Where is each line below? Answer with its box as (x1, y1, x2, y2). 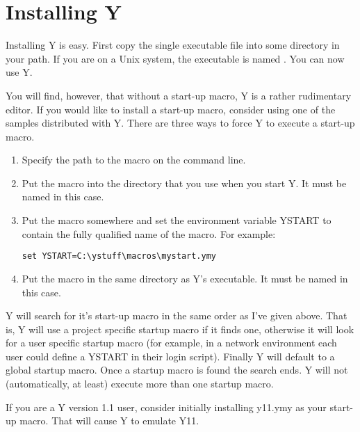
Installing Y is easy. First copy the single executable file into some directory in (6, 38, 340, 52)
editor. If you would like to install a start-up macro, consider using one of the (6, 102, 336, 116)
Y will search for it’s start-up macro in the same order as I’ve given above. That (6, 308, 347, 323)
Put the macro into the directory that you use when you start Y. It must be (22, 175, 347, 190)
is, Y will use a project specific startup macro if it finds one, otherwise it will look (6, 321, 354, 336)
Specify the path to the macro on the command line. (22, 152, 246, 167)
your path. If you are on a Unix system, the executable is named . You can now (6, 51, 345, 65)
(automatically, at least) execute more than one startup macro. (6, 376, 274, 391)
